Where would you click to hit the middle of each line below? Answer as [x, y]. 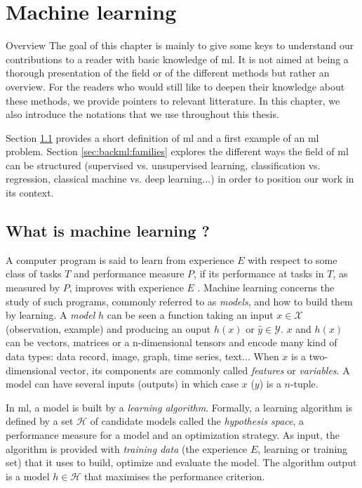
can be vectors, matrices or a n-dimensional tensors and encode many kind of [172, 342]
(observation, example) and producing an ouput [108, 328]
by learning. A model [51, 315]
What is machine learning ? [108, 231]
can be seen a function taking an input [190, 315]
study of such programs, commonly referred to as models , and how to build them [179, 301]
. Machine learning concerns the [266, 288]
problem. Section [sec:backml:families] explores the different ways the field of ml [177, 151]
